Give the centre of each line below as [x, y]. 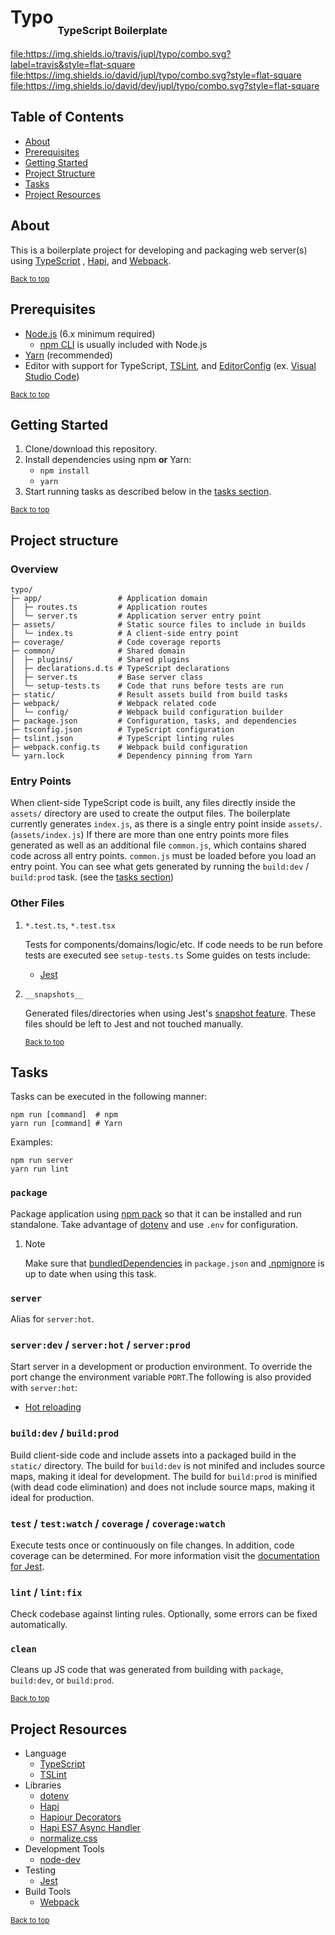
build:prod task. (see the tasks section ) [92, 877]
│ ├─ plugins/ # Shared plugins [100, 660]
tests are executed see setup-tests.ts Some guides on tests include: [167, 955]
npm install [64, 471]
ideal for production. [52, 1497]
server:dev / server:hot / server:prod [100, 1344]
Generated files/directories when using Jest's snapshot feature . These [170, 1013]
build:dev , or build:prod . [62, 1680]
